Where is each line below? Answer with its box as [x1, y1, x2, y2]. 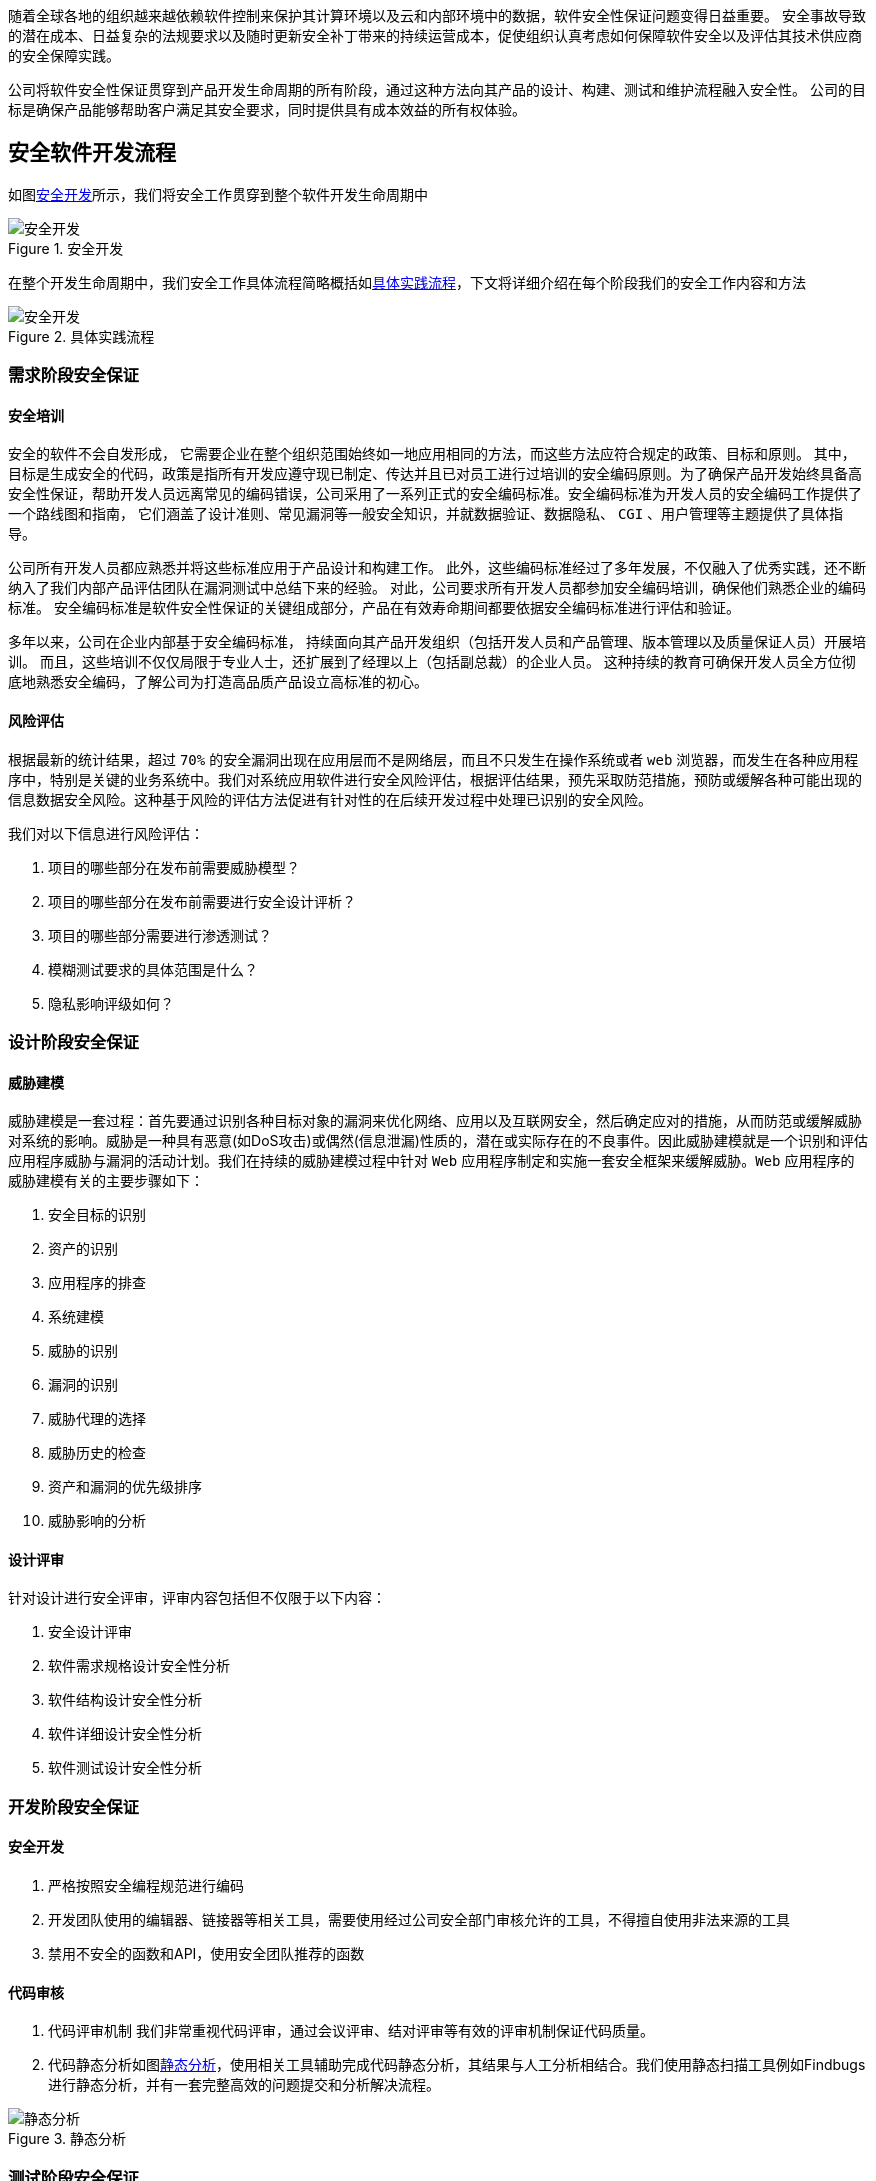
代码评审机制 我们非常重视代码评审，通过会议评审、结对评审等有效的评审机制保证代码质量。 [48, 2022, 654, 2040]
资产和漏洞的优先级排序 [48, 1478, 202, 1496]
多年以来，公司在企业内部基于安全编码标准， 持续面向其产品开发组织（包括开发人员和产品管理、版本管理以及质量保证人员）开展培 [8, 633, 866, 651]
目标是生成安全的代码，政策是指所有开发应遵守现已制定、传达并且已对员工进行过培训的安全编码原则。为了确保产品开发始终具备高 [8, 465, 862, 483]
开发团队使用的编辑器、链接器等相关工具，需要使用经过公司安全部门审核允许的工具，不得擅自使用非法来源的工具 [48, 1911, 790, 1929]
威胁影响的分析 [48, 1512, 146, 1530]
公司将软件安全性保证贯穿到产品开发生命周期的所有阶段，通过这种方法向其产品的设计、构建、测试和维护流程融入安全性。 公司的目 [8, 81, 866, 98]
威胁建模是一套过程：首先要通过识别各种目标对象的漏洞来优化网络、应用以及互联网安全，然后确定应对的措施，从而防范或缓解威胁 [8, 1112, 862, 1130]
